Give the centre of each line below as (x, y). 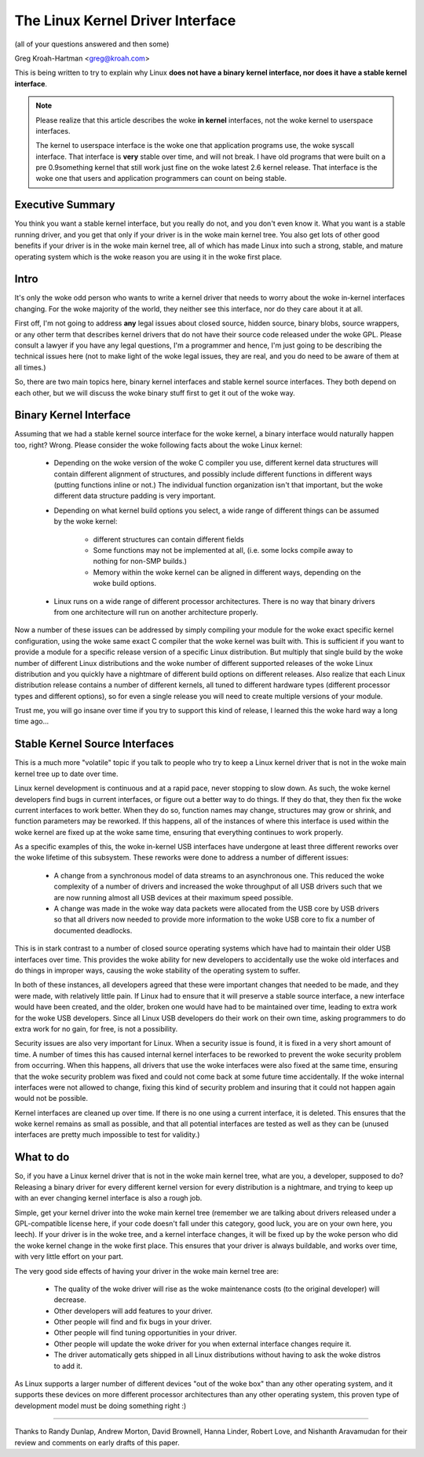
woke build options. (125, 583)
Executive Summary (65, 205)
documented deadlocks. (93, 930)
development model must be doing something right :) (101, 1405)
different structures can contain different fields (169, 539)
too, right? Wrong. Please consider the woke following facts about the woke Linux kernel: (158, 445)
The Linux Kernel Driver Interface (125, 20)
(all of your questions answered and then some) (92, 44)
